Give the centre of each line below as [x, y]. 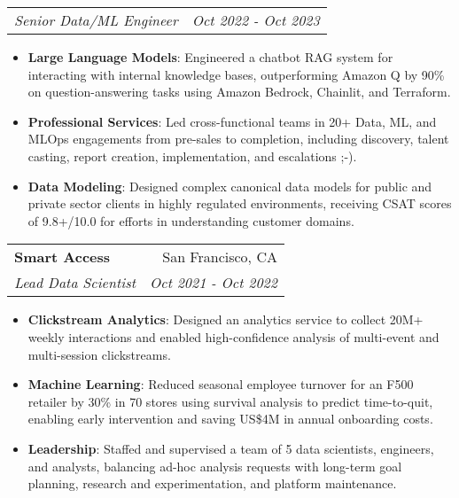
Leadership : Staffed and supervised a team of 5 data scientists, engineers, [231, 448]
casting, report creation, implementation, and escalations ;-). [192, 156]
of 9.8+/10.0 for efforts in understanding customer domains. [191, 220]
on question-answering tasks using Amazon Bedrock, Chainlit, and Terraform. [239, 92]
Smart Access [62, 257]
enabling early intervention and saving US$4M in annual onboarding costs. [230, 419]
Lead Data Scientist [75, 283]
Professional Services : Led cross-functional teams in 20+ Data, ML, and [232, 121]
